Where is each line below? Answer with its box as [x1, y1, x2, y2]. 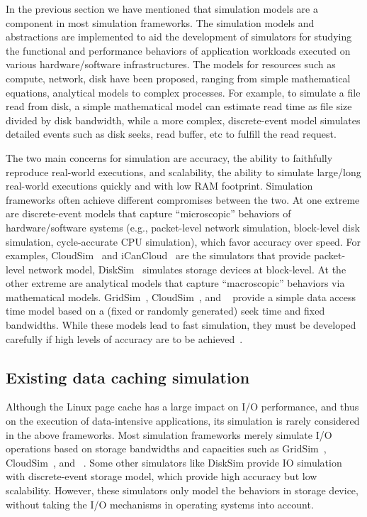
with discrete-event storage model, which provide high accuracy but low [6, 469, 317, 484]
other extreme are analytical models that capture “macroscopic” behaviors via [6, 276, 345, 290]
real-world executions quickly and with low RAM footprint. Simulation [6, 178, 313, 193]
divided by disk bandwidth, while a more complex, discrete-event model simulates [6, 112, 361, 127]
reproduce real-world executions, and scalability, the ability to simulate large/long [6, 164, 361, 179]
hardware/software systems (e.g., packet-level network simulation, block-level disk [6, 219, 360, 234]
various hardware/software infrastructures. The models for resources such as [6, 57, 336, 72]
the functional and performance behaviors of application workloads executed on [6, 43, 351, 58]
